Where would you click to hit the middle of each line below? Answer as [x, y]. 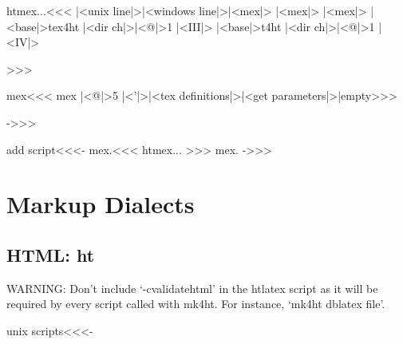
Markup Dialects [101, 204]
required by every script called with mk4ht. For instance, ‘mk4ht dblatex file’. [196, 304]
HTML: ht [51, 254]
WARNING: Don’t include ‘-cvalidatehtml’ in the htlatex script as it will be [192, 288]
